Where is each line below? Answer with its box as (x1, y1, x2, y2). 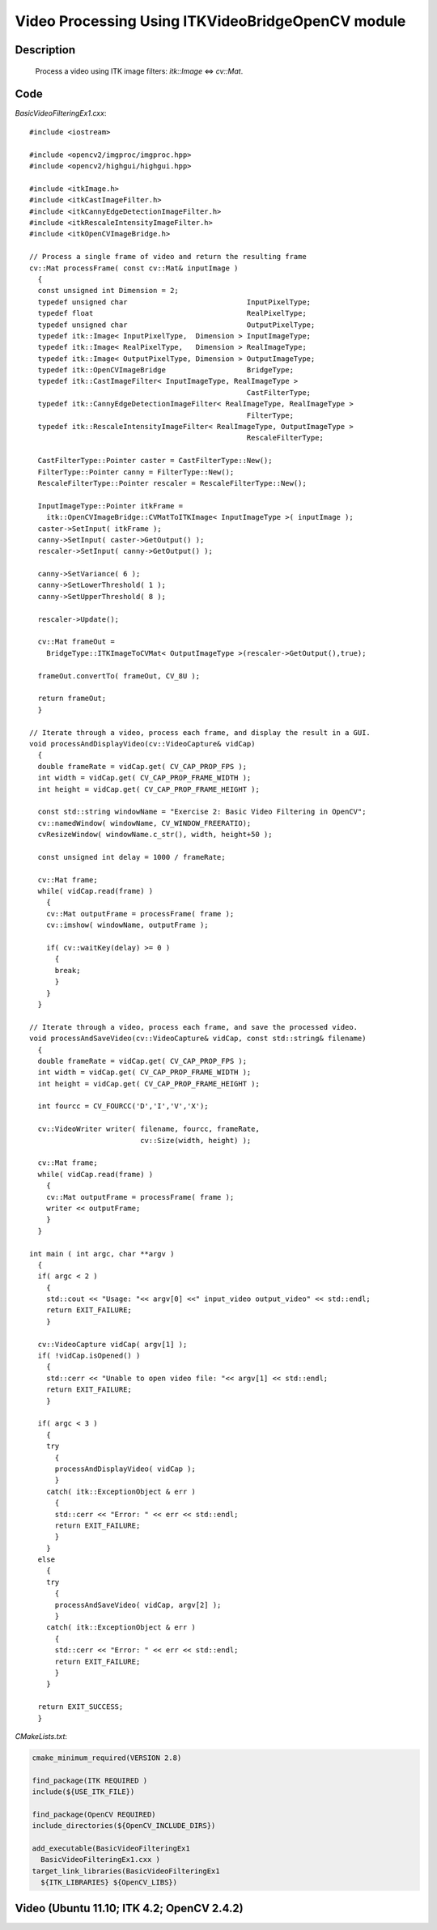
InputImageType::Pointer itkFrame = (37, 501, 184, 510)
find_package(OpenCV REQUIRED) (32, 1809, 157, 1819)
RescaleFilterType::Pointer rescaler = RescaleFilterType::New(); (37, 478, 307, 487)
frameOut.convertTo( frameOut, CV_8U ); (37, 671, 201, 680)
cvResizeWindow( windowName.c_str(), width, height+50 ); (37, 830, 273, 840)
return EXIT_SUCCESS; (37, 1703, 124, 1711)
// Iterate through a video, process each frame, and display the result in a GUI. (29, 728, 371, 737)
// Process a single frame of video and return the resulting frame (29, 252, 307, 261)
